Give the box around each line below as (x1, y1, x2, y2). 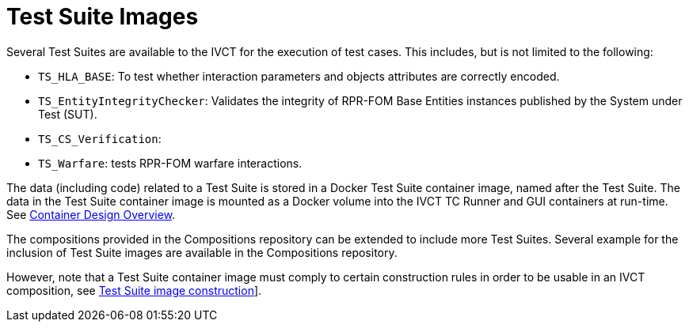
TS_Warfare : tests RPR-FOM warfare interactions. (38, 156, 303, 170)
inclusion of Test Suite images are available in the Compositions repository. (6, 245, 398, 259)
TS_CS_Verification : (38, 131, 162, 145)
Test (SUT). (38, 107, 97, 121)
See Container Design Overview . (6, 207, 176, 221)
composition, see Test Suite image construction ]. (6, 283, 262, 297)
